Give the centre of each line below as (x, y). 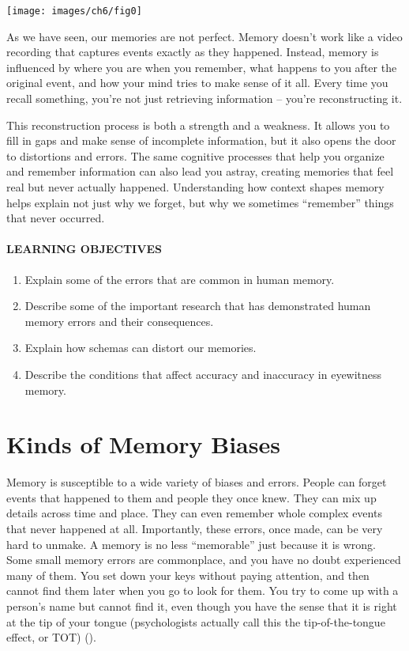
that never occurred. (56, 218)
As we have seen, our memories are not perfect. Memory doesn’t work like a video (204, 36)
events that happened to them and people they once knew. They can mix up (191, 497)
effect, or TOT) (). (51, 637)
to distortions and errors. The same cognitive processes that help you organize (195, 155)
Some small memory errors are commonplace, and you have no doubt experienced (204, 560)
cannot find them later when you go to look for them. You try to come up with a (203, 590)
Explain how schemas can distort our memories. (141, 348)
